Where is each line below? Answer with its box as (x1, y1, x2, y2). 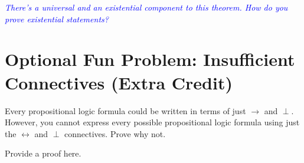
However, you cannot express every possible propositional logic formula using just (5, 116, 300, 128)
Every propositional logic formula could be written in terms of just (5, 104, 246, 117)
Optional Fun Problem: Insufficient (5, 47, 295, 71)
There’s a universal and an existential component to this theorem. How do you (5, 1, 288, 13)
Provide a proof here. (5, 147, 81, 159)
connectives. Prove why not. (64, 127, 166, 139)
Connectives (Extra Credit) (5, 70, 233, 94)
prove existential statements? (5, 12, 109, 25)
